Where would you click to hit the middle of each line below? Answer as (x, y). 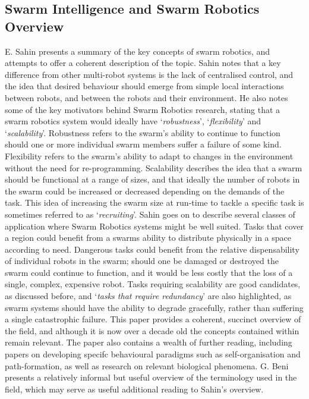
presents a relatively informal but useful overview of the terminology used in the (151, 377)
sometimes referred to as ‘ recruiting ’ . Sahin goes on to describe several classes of (150, 214)
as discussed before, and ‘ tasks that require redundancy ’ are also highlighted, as (148, 296)
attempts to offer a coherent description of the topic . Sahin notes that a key (143, 63)
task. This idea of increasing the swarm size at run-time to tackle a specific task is (154, 202)
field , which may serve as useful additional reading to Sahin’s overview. (134, 389)
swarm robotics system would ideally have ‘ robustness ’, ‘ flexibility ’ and (133, 121)
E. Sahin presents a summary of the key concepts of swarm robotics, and (138, 51)
